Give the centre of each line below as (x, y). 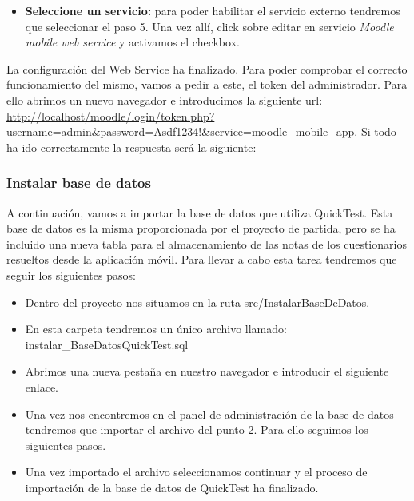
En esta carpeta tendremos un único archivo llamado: (156, 329)
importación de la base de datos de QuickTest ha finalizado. (172, 487)
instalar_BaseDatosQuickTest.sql (107, 344)
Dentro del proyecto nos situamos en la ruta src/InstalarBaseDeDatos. (197, 302)
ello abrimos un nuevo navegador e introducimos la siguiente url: (165, 99)
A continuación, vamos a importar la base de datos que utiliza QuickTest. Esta (200, 212)
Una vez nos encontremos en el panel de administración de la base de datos (209, 414)
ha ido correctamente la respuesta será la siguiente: (131, 147)
